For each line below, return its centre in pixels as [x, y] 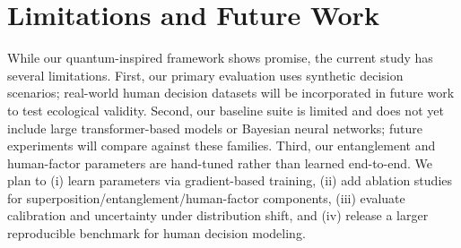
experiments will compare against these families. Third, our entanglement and [222, 145]
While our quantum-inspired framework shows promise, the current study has [220, 58]
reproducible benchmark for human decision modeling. [157, 233]
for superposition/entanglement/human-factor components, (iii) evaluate [206, 197]
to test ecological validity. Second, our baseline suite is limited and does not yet [226, 110]
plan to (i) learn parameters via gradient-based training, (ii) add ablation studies [230, 180]
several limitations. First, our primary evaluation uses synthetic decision [205, 75]
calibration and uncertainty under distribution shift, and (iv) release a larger [218, 215]
